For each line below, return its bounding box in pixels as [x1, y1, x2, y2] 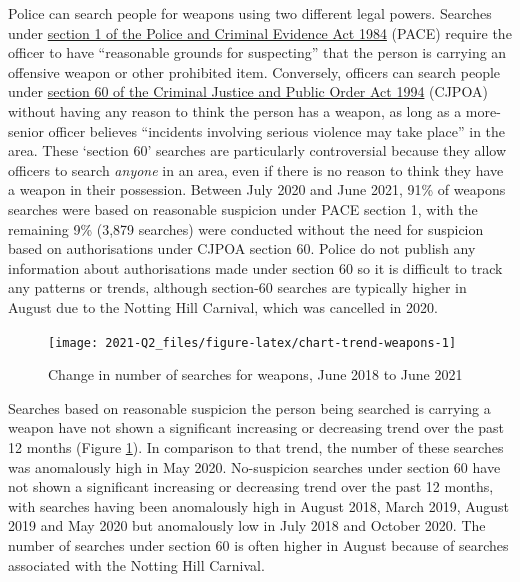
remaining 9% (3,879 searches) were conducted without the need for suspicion [8, 218, 484, 239]
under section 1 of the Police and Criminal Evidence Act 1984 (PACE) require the [8, 22, 512, 43]
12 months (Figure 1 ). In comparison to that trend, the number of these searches [8, 436, 504, 457]
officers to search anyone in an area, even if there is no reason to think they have [8, 159, 504, 180]
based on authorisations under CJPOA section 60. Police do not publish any [8, 238, 476, 259]
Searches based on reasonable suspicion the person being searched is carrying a [8, 397, 491, 418]
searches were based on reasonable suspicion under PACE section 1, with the [8, 198, 478, 219]
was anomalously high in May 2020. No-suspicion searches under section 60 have [8, 456, 501, 477]
